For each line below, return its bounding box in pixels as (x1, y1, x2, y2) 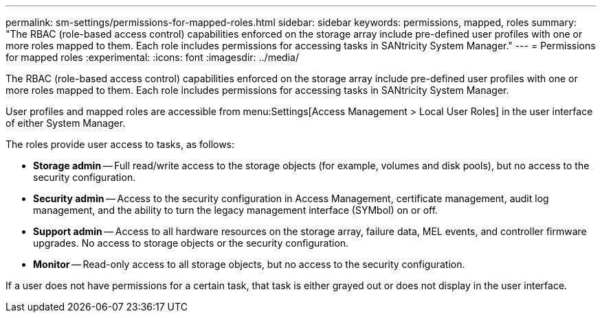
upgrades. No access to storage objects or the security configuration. (33, 237, 349, 249)
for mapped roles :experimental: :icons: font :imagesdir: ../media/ (5, 51, 299, 63)
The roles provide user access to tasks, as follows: (5, 138, 235, 150)
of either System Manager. (5, 117, 126, 129)
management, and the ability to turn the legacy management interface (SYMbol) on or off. (33, 204, 438, 216)
